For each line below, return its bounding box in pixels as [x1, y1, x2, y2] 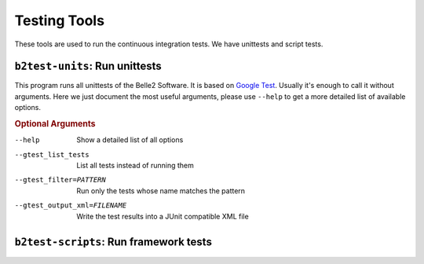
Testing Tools [14, 12, 105, 29]
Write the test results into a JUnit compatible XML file [76, 211, 249, 221]
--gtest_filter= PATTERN [14, 175, 106, 185]
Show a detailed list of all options [76, 135, 184, 145]
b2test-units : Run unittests [14, 60, 162, 73]
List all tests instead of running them [76, 161, 194, 170]
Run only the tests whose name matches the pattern [76, 185, 246, 196]
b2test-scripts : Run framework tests [14, 236, 212, 249]
